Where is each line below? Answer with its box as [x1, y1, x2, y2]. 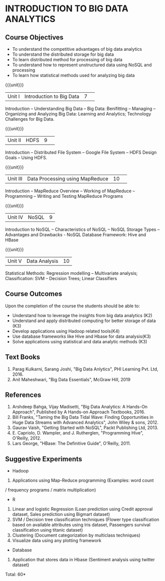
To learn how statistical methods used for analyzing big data [12, 73, 135, 78]
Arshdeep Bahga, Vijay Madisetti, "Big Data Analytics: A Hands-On [12, 404, 148, 410]
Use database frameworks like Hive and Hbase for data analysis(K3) [12, 333, 151, 339]
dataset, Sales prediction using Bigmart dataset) [12, 511, 110, 517]
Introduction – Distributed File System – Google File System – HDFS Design [5, 149, 157, 155]
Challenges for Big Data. [5, 116, 55, 122]
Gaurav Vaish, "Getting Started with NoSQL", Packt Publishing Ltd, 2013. [12, 425, 159, 431]
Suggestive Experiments [5, 455, 82, 463]
